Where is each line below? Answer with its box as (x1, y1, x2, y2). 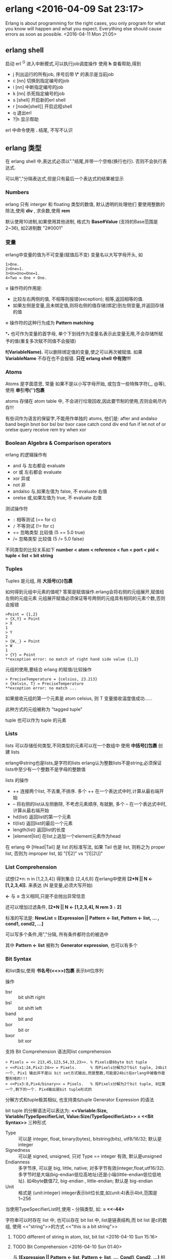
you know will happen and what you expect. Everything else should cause (5, 25, 162, 31)
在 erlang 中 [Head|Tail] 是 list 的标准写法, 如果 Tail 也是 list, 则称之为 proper (5, 843, 165, 850)
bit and (18, 1016, 33, 1022)
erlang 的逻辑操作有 (5, 452, 47, 458)
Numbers (5, 189, 29, 196)
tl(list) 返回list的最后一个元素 (12, 820, 73, 826)
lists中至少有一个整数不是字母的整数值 (5, 766, 86, 772)
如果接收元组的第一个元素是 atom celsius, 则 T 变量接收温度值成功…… (5, 695, 152, 701)
